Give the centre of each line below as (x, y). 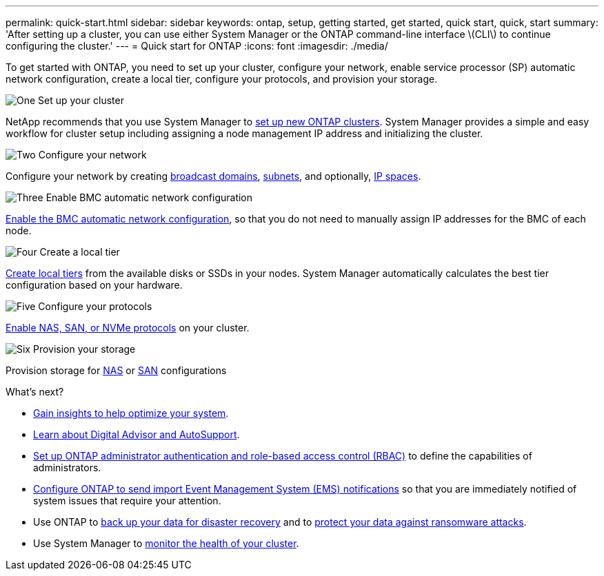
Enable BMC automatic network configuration (149, 197)
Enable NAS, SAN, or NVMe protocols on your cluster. (128, 328)
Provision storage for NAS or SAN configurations (116, 370)
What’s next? (35, 392)
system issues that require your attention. (127, 501)
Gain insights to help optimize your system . (131, 413)
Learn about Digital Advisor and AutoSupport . (137, 434)
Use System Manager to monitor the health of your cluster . (166, 543)
